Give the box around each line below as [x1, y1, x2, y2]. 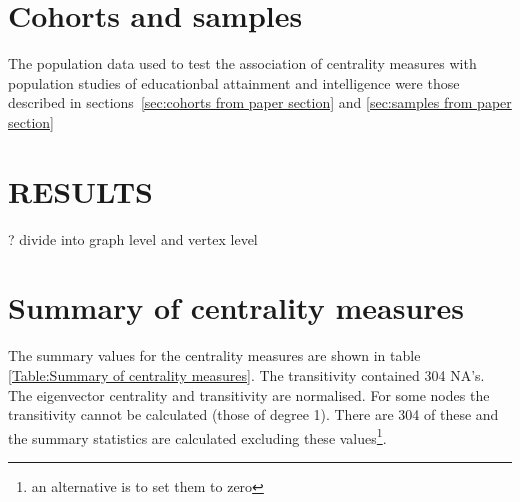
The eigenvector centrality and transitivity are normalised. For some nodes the [8, 384, 490, 405]
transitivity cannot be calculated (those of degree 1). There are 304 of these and [8, 404, 499, 425]
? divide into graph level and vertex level [8, 228, 258, 249]
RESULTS [8, 170, 153, 211]
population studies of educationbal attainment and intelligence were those [8, 72, 460, 93]
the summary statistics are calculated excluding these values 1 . [8, 424, 387, 448]
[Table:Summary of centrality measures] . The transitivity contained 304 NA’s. [8, 364, 485, 385]
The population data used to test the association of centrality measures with [8, 53, 477, 74]
